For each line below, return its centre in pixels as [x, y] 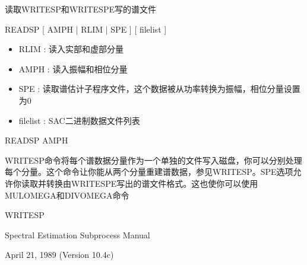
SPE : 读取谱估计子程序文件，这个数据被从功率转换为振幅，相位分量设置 [159, 89]
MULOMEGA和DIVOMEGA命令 [67, 195]
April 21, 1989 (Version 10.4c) [59, 255]
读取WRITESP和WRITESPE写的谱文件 [80, 9]
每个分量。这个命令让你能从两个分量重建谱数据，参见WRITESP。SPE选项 [149, 172]
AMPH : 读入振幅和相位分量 [73, 68]
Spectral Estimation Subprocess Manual [77, 234]
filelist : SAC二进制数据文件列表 [79, 120]
